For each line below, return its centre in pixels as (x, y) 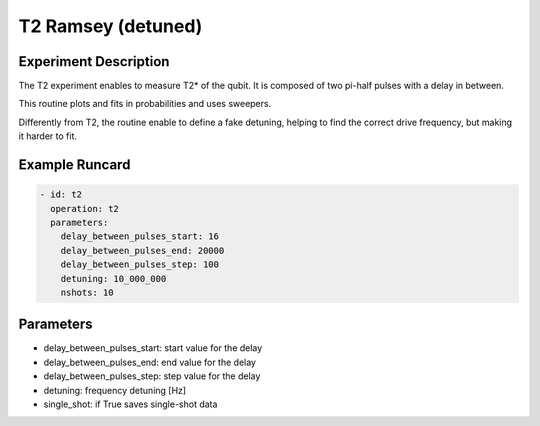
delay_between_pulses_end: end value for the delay (150, 362)
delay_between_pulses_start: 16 (140, 236)
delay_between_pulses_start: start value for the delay (153, 348)
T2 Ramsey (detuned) (110, 26)
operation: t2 (85, 208)
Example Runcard (74, 165)
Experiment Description (94, 61)
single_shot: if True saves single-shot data (130, 404)
